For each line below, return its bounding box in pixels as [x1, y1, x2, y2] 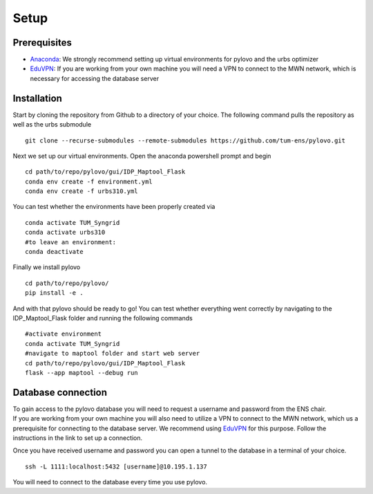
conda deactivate [25, 248, 84, 256]
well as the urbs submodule [12, 120, 92, 129]
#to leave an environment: [25, 238, 117, 246]
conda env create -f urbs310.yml [25, 187, 138, 195]
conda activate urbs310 [25, 228, 106, 237]
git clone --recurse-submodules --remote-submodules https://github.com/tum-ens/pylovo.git [25, 136, 345, 145]
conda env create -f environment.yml [25, 177, 153, 185]
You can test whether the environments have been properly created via [12, 203, 216, 211]
